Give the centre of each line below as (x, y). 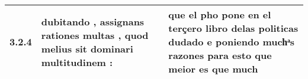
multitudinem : (77, 62)
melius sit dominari (87, 48)
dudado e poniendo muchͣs (232, 42)
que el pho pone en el (220, 14)
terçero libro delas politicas (233, 28)
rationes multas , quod (95, 35)
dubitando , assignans (93, 21)
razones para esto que (220, 55)
